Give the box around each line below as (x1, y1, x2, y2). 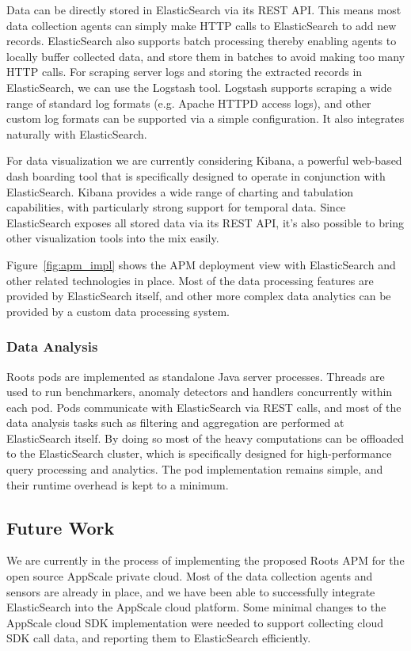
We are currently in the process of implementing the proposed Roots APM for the (6, 552, 405, 569)
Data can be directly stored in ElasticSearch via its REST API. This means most (6, 2, 401, 17)
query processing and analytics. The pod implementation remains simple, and (6, 461, 383, 478)
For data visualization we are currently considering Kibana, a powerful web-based (6, 152, 402, 169)
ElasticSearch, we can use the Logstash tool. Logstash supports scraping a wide (6, 78, 392, 95)
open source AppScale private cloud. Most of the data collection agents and (6, 568, 373, 584)
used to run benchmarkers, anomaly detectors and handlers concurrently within (6, 383, 393, 400)
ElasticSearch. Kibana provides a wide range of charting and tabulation (6, 183, 354, 200)
